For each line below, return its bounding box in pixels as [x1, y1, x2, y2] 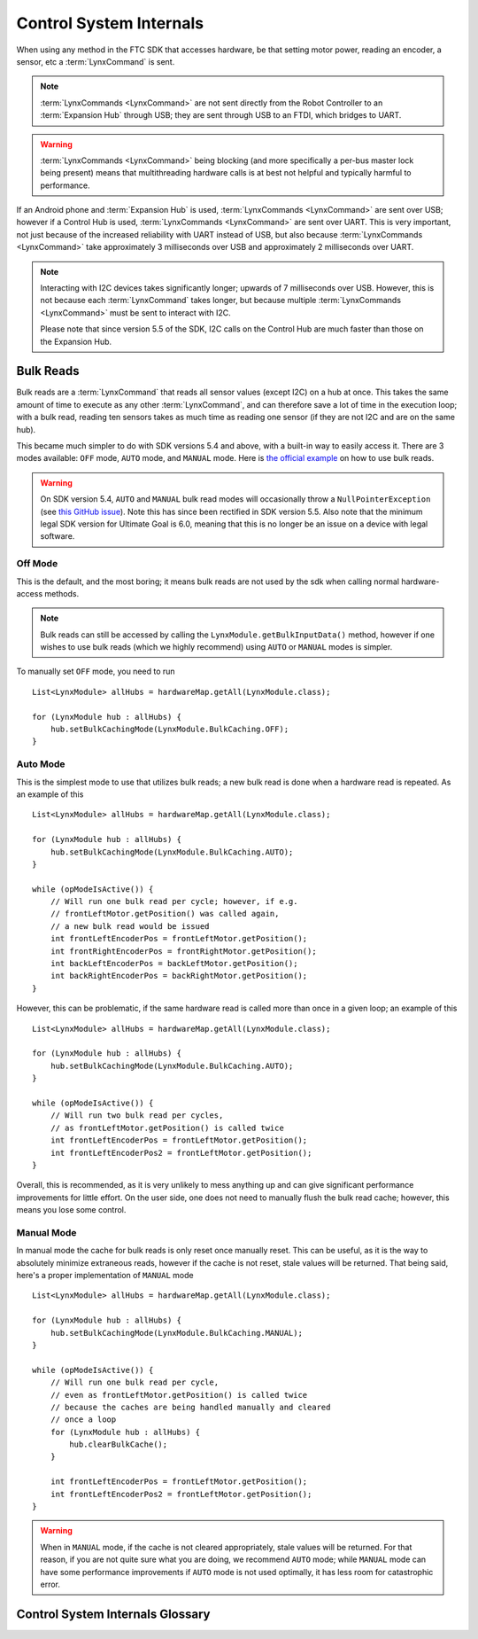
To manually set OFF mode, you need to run [16, 666, 176, 677]
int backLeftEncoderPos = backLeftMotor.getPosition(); [50, 958, 298, 969]
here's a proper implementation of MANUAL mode [16, 1270, 194, 1280]
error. [40, 1579, 61, 1589]
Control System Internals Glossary [16, 1606, 211, 1621]
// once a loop [50, 1415, 117, 1424]
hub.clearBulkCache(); [69, 1440, 168, 1449]
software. [40, 531, 75, 542]
